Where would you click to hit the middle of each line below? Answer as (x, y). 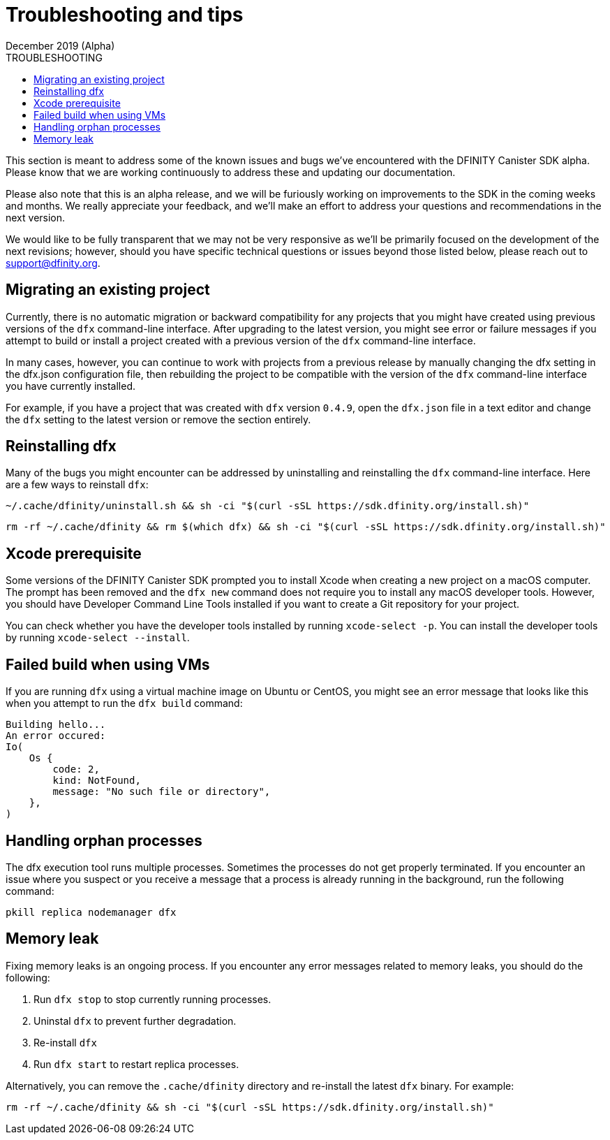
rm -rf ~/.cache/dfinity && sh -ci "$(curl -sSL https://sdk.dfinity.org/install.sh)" (250, 1107)
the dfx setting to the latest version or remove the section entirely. (158, 419)
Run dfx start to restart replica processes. (136, 1064)
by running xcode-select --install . (98, 638)
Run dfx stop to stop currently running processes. (152, 999)
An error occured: (56, 736)
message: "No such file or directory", (162, 792)
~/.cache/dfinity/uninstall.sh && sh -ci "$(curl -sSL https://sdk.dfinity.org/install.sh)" (268, 506)
